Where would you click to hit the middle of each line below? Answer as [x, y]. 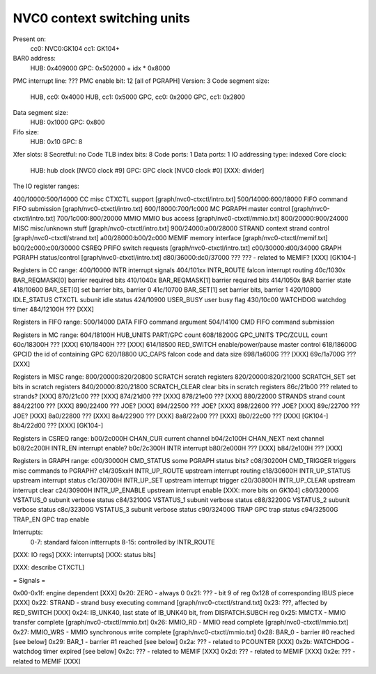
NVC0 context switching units [102, 18]
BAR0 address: [34, 58]
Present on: [30, 39]
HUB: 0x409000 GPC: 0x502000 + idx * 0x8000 [100, 68]
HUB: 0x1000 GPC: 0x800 [68, 123]
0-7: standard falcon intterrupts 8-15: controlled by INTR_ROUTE [123, 542]
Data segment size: [41, 112]
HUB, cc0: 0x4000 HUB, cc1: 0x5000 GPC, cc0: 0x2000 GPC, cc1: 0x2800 [138, 97]
